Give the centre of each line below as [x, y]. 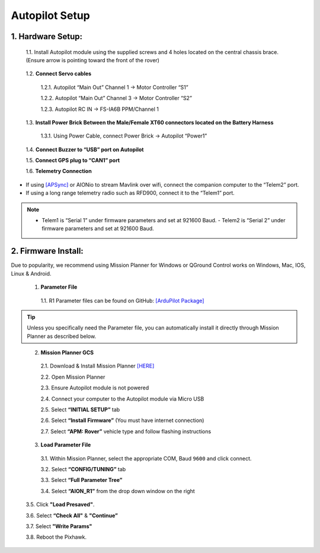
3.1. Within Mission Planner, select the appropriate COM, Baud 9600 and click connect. [146, 458]
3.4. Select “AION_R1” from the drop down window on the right [118, 491]
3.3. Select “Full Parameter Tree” [81, 480]
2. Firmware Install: [47, 251]
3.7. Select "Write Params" [59, 526]
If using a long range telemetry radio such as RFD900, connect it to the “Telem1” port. [130, 193]
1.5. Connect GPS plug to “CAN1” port [73, 161]
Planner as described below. [62, 336]
